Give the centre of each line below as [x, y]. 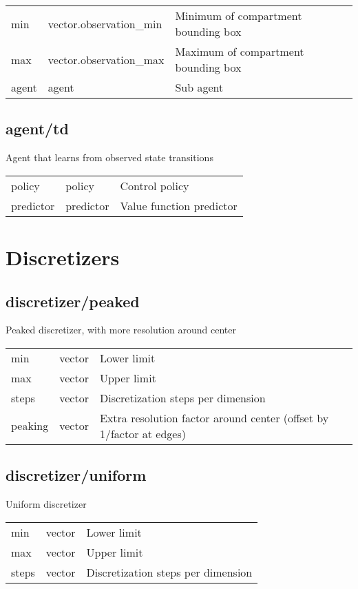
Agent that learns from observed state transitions [109, 157]
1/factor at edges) [143, 433]
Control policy [155, 185]
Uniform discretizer [46, 504]
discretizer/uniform [76, 475]
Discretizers [63, 257]
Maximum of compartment [240, 51]
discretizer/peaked [73, 301]
